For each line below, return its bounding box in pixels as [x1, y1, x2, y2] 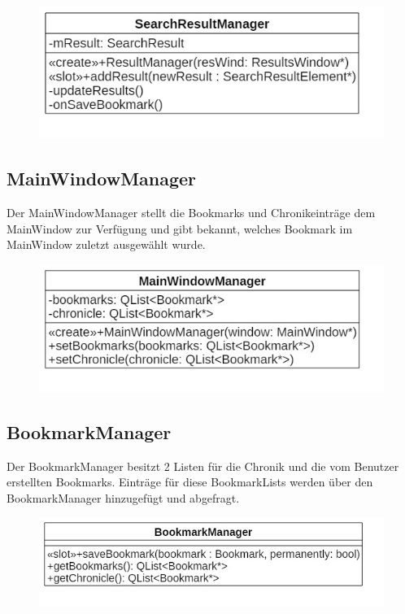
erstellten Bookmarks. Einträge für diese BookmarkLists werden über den [7, 473, 373, 490]
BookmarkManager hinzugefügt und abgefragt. [7, 489, 240, 506]
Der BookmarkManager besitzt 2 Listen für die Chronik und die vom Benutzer [7, 457, 399, 474]
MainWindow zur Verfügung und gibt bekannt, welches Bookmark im [7, 220, 353, 237]
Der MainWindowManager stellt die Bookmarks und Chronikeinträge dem [7, 203, 376, 220]
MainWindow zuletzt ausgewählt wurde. [7, 236, 206, 253]
